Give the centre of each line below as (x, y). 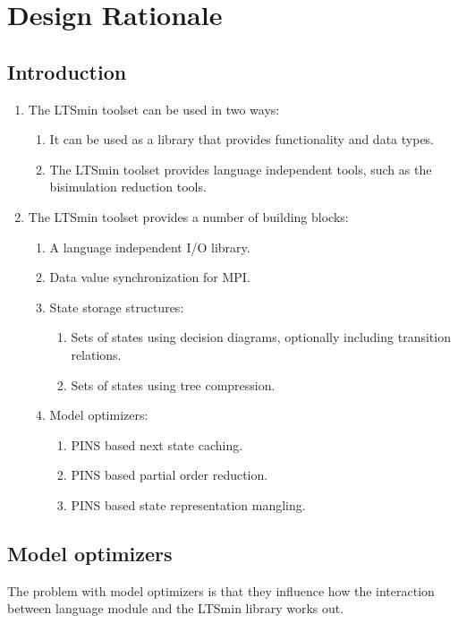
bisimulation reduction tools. (128, 187)
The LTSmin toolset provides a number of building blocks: (188, 216)
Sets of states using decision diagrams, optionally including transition (261, 337)
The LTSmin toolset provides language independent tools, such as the (241, 169)
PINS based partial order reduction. (170, 475)
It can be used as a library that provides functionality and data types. (242, 139)
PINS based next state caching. (157, 444)
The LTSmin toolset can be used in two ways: (154, 109)
